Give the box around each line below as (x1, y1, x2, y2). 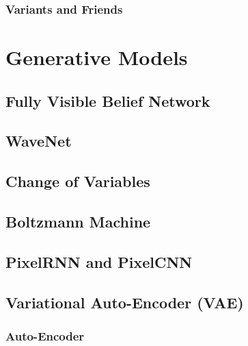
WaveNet (5, 130, 72, 151)
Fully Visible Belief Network (5, 90, 210, 111)
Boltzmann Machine (5, 210, 151, 232)
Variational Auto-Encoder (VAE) (5, 291, 244, 312)
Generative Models (5, 43, 188, 71)
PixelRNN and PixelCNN (5, 251, 193, 272)
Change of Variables (5, 171, 150, 192)
